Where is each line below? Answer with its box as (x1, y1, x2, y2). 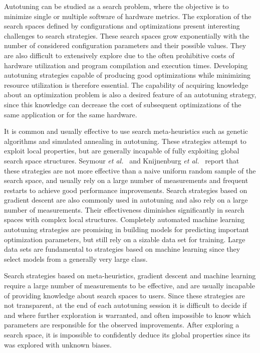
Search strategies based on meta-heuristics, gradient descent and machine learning (4, 270, 256, 281)
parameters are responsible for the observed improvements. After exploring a (4, 319, 239, 330)
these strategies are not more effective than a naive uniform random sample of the (4, 165, 256, 175)
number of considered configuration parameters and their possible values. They (4, 40, 246, 51)
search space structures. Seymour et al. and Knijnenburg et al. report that (4, 155, 239, 165)
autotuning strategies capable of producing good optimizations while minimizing (4, 70, 250, 80)
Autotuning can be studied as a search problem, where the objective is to (4, 1, 229, 11)
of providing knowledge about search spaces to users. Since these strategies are (4, 290, 245, 300)
